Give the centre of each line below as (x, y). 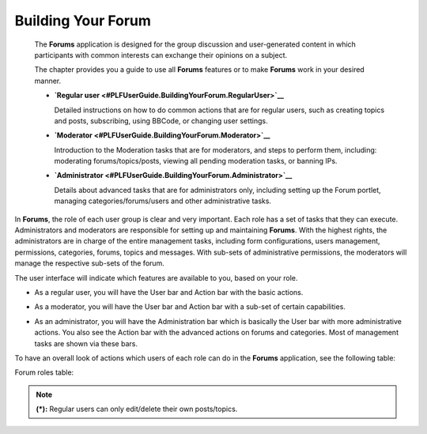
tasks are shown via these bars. (86, 343)
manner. (48, 81)
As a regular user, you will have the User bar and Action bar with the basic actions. (169, 292)
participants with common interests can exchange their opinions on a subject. (161, 55)
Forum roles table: (44, 372)
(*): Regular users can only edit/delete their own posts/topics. (137, 409)
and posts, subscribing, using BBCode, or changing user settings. (161, 121)
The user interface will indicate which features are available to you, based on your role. (156, 277)
